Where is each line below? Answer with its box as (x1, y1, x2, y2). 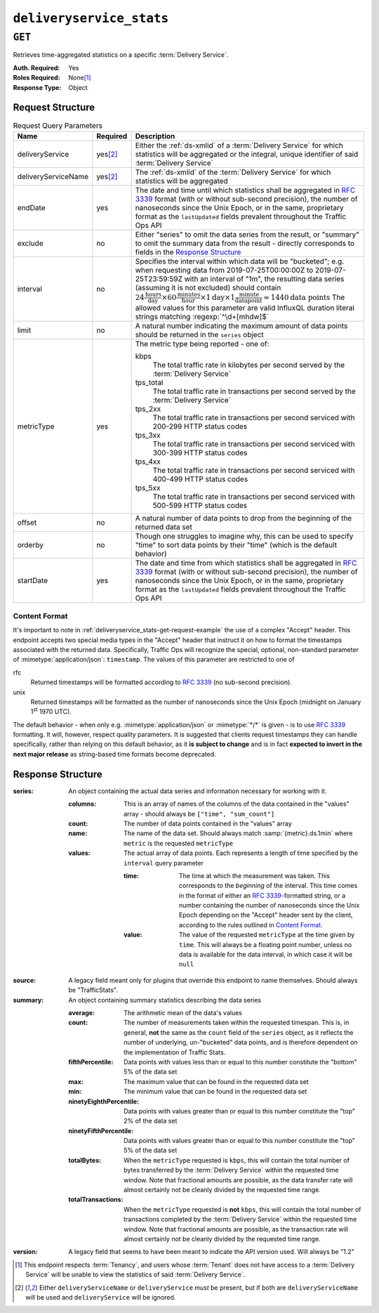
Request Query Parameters (13, 120, 103, 130)
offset (17, 518, 37, 528)
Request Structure (13, 102, 95, 114)
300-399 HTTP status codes (152, 448, 248, 458)
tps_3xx (135, 431, 161, 440)
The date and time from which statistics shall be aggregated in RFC (135, 558, 357, 568)
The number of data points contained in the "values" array (124, 819, 293, 828)
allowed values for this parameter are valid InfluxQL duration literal (135, 303, 354, 313)
